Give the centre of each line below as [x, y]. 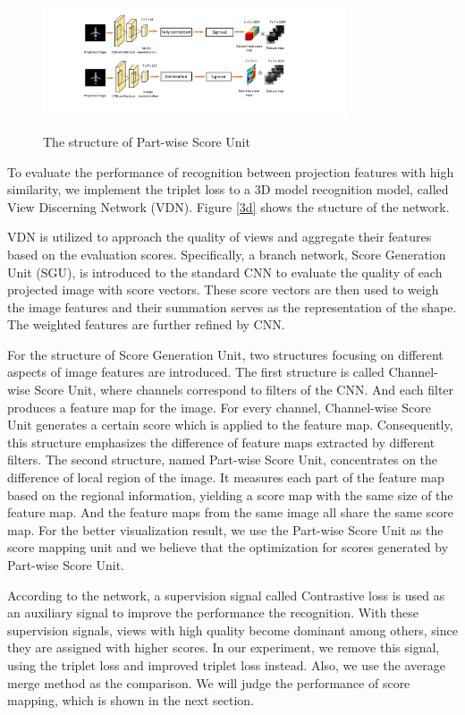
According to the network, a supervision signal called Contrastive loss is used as [226, 595]
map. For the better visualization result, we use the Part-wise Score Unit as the [225, 529]
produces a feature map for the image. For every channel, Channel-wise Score [219, 407]
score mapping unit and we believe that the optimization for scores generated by [228, 547]
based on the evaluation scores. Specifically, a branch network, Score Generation [227, 254]
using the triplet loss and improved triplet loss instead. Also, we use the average [226, 664]
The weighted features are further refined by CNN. [146, 324]
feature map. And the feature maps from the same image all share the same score [231, 512]
